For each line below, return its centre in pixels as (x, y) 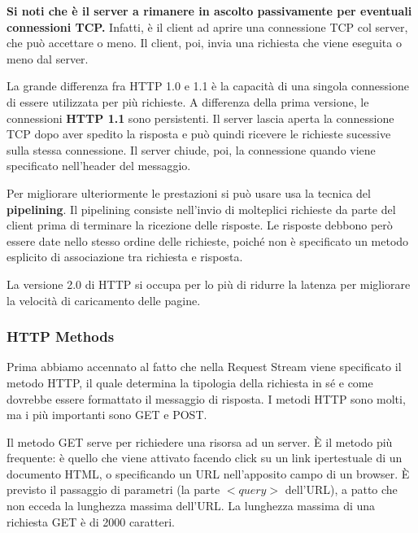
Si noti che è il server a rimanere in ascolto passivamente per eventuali (209, 11)
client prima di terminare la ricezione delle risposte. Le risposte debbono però (200, 225)
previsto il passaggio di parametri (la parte (113, 489)
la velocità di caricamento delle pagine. (104, 300)
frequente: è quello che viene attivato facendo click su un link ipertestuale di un (205, 458)
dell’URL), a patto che (341, 489)
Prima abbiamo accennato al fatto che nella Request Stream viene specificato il (204, 367)
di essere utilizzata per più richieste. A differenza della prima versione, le (188, 101)
